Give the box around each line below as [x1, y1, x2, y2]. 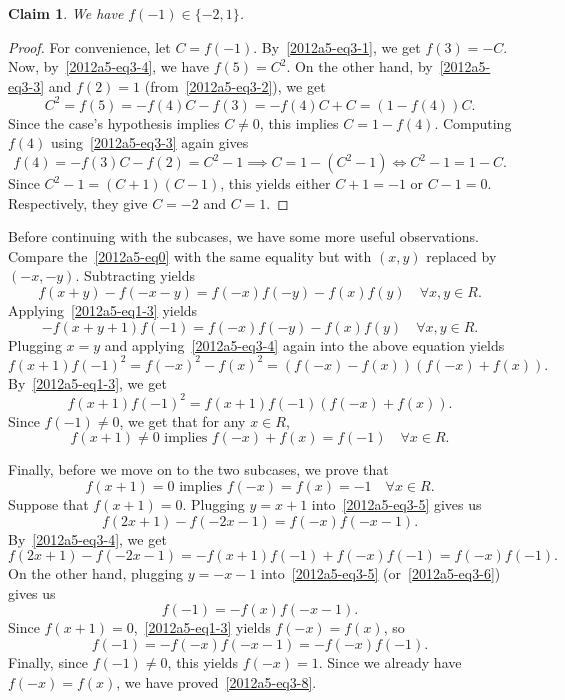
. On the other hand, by [286, 56, 433, 77]
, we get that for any [119, 410, 246, 431]
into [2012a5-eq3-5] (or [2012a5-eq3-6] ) [260, 563, 501, 584]
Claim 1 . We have [8, 3, 124, 23]
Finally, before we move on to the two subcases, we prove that [8, 459, 389, 480]
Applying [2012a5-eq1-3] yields [8, 300, 198, 321]
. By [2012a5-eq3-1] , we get [253, 36, 421, 57]
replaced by [426, 245, 497, 266]
